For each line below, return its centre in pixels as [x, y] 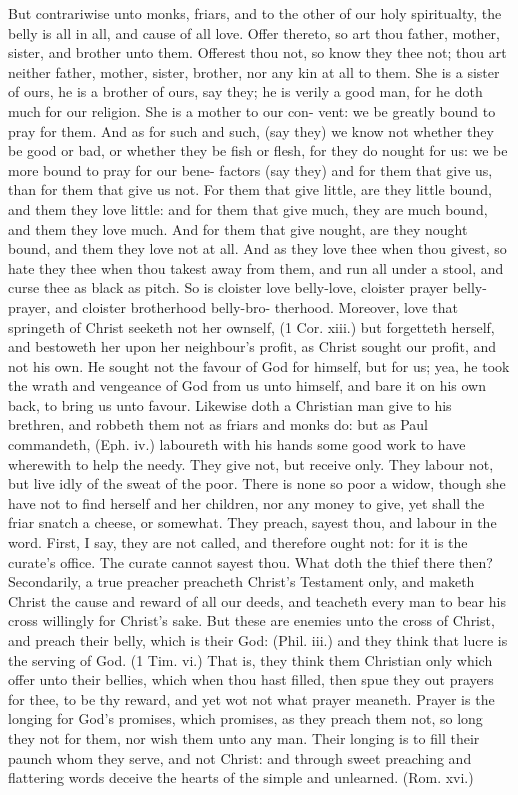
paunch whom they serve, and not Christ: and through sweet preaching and [240, 757]
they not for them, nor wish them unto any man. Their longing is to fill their [244, 737]
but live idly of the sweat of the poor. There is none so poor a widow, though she [257, 483]
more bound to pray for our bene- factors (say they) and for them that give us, [250, 169]
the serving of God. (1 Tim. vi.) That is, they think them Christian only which [250, 659]
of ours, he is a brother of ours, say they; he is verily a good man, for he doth [245, 91]
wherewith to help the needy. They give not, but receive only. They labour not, [251, 463]
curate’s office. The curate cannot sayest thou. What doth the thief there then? [250, 561]
